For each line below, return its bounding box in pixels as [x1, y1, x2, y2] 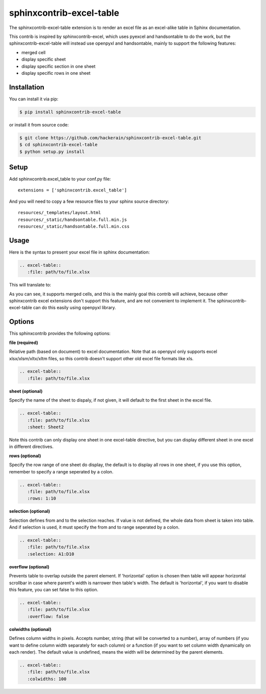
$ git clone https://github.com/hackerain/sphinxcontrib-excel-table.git [19, 135, 201, 140]
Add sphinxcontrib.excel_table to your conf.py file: [9, 176, 111, 182]
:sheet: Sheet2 [27, 424, 64, 430]
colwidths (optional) [9, 626, 52, 632]
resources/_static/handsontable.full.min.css [18, 223, 130, 229]
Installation [9, 83, 44, 91]
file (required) [9, 340, 38, 346]
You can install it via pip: [9, 96, 59, 102]
